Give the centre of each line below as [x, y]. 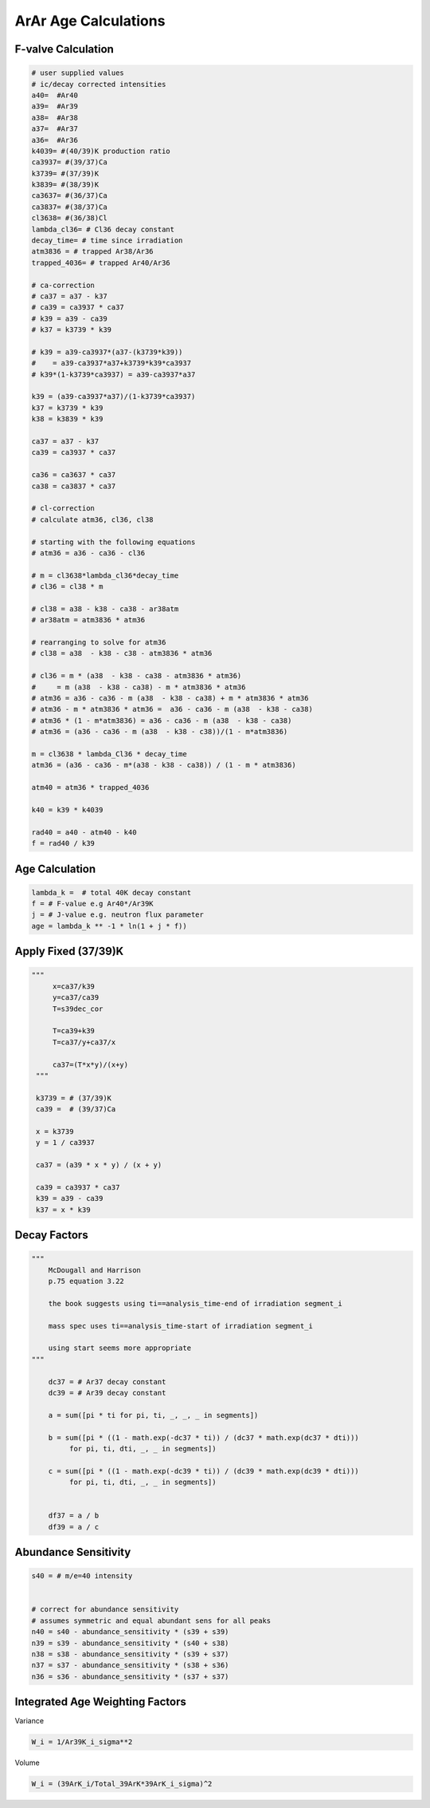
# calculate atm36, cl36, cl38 [93, 519]
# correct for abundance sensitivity [105, 1609]
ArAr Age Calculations [90, 21]
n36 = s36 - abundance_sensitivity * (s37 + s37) [130, 1676]
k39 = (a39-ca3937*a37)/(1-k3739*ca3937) [113, 397]
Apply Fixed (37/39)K [69, 951]
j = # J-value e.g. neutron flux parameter [118, 915]
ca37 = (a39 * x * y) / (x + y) [99, 1165]
